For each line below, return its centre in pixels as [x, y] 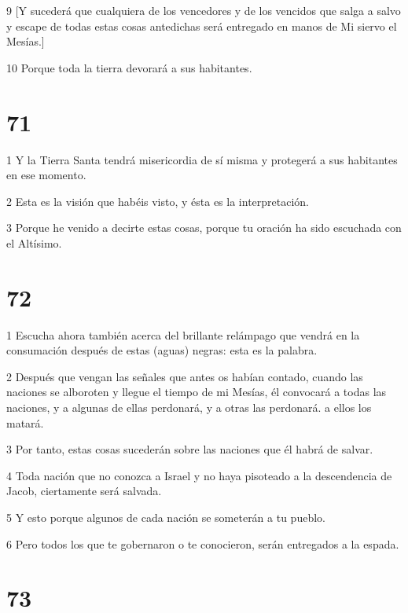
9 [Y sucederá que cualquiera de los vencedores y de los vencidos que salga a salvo [204, 10]
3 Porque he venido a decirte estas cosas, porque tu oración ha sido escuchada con [204, 228]
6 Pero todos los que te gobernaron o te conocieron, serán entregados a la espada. [203, 543]
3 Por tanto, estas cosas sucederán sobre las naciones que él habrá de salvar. [190, 449]
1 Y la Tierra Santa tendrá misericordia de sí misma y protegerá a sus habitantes [202, 159]
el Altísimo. [34, 242]
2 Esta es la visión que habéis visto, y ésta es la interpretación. [158, 201]
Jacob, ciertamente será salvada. [84, 491]
